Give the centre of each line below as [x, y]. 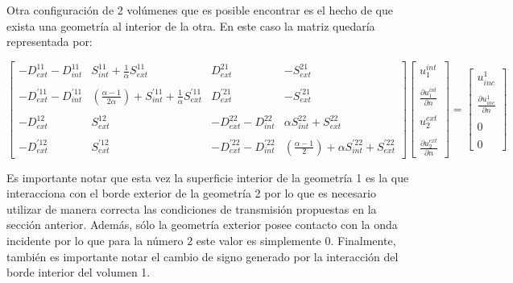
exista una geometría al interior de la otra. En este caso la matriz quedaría [191, 25]
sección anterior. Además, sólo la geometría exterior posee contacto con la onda [202, 225]
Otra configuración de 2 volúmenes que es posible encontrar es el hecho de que [200, 10]
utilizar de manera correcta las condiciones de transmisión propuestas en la [192, 208]
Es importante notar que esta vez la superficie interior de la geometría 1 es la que [208, 177]
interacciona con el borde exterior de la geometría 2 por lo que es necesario [191, 193]
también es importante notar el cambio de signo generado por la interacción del [203, 256]
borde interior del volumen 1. [79, 272]
